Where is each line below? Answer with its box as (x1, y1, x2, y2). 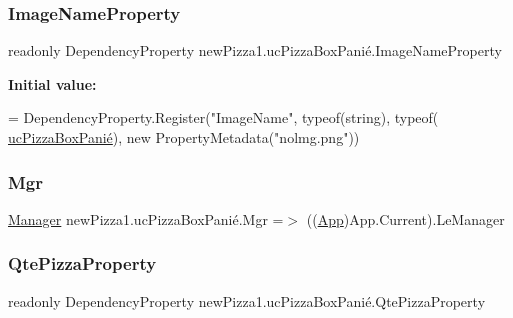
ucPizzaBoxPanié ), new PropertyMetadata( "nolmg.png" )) (8, 127, 360, 147)
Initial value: (8, 73, 97, 94)
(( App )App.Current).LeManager (306, 208, 505, 229)
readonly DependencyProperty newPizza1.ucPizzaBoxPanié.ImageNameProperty (8, 40, 502, 61)
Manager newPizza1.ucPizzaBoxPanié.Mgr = (8, 208, 284, 229)
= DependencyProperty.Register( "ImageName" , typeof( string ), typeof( (8, 107, 439, 128)
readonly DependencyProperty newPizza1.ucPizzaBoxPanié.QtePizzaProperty (8, 290, 486, 311)
